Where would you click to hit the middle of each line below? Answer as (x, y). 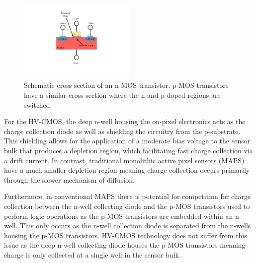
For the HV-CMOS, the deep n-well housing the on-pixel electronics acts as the (125, 121)
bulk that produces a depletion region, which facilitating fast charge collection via (128, 150)
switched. (38, 104)
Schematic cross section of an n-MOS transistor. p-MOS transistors (126, 85)
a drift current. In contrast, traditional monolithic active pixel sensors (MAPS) (124, 160)
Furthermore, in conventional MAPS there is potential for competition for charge (128, 196)
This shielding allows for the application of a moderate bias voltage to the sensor (127, 141)
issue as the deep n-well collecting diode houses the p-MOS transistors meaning (125, 245)
